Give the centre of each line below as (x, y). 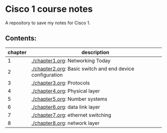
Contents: (21, 38)
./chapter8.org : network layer (66, 123)
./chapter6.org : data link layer (66, 107)
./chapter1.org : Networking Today (71, 60)
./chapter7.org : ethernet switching (71, 115)
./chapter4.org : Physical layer (66, 91)
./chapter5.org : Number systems (70, 99)
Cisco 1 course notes (49, 9)
